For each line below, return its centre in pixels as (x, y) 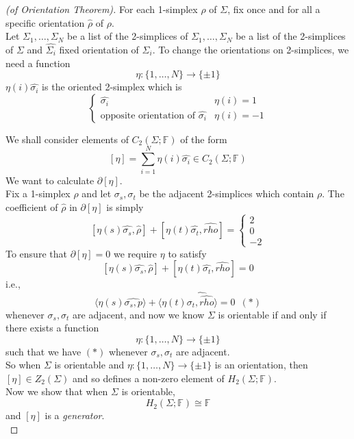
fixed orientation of (99, 49)
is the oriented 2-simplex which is (112, 87)
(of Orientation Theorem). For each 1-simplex (102, 9)
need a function (38, 63)
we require (136, 253)
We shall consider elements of (67, 139)
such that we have (43, 351)
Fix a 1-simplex (38, 193)
